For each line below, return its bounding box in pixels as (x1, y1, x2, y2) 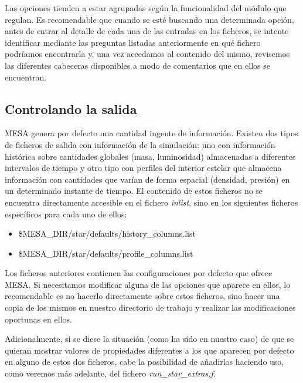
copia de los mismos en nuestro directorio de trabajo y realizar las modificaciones (5, 301, 296, 314)
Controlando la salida (5, 99, 137, 117)
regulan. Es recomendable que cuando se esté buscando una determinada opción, (5, 13, 294, 25)
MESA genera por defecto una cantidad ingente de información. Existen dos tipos (5, 127, 298, 139)
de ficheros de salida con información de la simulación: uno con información (5, 138, 275, 150)
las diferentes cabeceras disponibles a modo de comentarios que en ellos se (5, 59, 270, 71)
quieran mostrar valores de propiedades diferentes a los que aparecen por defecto (5, 344, 294, 356)
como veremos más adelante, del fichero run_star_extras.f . (5, 367, 216, 379)
